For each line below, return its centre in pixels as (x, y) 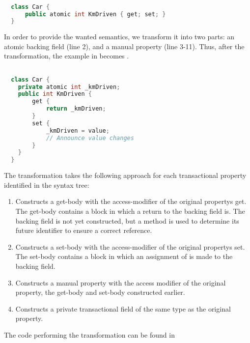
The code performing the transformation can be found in (89, 334)
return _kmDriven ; (76, 109)
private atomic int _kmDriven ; (69, 87)
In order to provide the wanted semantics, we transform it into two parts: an (119, 37)
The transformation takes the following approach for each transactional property (125, 175)
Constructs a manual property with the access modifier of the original (121, 282)
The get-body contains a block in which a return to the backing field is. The (130, 211)
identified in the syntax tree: (47, 185)
